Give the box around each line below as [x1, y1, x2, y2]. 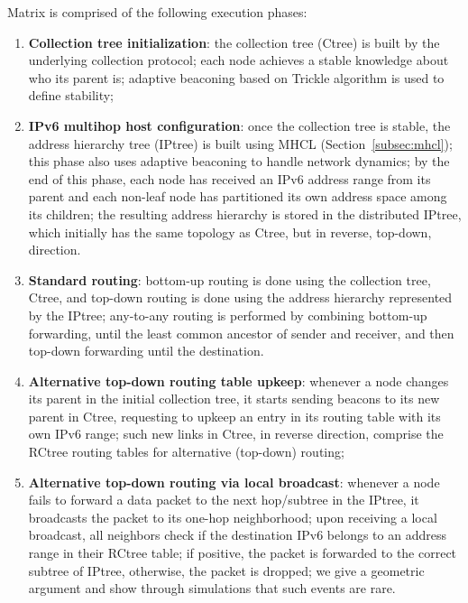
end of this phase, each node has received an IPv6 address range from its [28, 169, 431, 188]
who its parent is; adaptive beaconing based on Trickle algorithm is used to [28, 68, 445, 87]
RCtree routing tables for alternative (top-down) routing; [28, 442, 344, 461]
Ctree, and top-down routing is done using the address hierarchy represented [28, 288, 453, 307]
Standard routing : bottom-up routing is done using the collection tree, [28, 270, 431, 289]
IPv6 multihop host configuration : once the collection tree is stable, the [28, 116, 451, 135]
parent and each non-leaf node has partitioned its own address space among [28, 187, 447, 206]
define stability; [28, 86, 115, 105]
